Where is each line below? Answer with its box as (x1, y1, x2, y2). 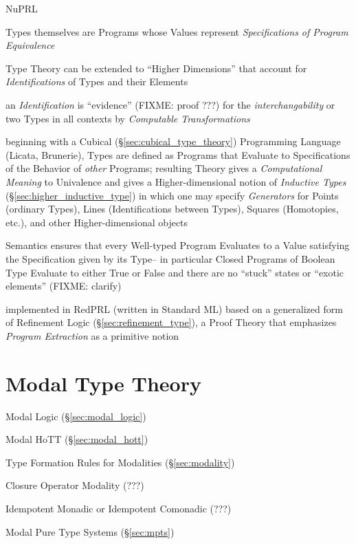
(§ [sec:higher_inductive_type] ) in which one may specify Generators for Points (5, 188, 339, 202)
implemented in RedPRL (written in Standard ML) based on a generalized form (5, 301, 343, 316)
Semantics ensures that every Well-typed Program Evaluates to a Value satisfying (5, 238, 350, 252)
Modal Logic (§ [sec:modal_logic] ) (5, 409, 146, 423)
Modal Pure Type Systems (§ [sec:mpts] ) (5, 524, 175, 538)
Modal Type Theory (5, 369, 201, 397)
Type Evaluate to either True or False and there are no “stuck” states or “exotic (5, 265, 344, 279)
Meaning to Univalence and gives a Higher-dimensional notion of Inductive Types (5, 174, 346, 188)
